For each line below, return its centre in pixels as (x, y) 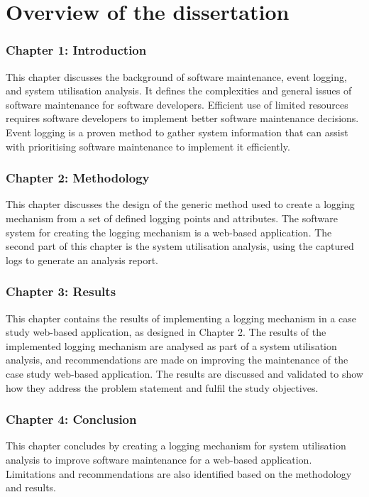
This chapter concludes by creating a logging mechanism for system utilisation (176, 446)
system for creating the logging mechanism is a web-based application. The (169, 232)
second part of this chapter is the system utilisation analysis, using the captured (180, 246)
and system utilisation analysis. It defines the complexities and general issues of (179, 91)
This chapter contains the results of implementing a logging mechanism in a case (181, 318)
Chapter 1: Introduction (76, 50)
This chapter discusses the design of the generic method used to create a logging (180, 204)
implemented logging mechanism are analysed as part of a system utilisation (171, 345)
